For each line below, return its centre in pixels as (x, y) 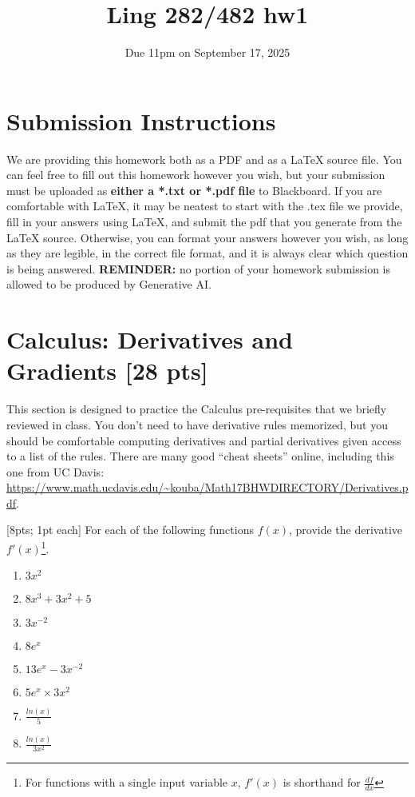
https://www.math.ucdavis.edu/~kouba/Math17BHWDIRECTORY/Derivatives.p (207, 487)
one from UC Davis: (55, 471)
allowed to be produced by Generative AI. (109, 284)
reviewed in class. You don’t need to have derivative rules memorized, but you (197, 424)
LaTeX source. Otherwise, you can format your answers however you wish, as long (207, 237)
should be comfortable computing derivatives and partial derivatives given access (204, 440)
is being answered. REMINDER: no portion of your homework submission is (198, 268)
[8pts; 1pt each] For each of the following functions (130, 530)
